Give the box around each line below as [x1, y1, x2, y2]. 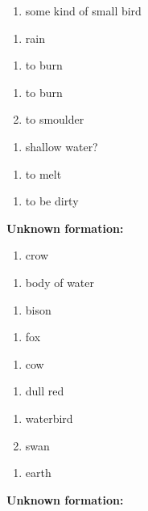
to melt [25, 165, 62, 182]
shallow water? [25, 137, 98, 154]
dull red [25, 382, 64, 399]
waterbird [25, 409, 73, 426]
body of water [25, 273, 95, 290]
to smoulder [25, 111, 84, 128]
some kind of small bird [25, 2, 142, 19]
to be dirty [25, 192, 79, 209]
